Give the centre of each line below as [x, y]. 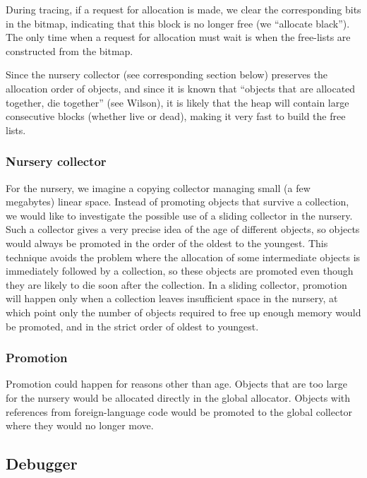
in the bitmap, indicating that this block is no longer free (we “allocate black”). [178, 23]
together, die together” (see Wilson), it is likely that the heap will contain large [178, 102]
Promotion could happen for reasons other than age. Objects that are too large [177, 384]
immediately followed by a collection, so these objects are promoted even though [180, 271]
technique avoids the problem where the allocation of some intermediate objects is [183, 257]
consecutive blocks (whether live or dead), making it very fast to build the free [176, 116]
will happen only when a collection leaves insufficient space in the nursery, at [172, 298]
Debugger [42, 464]
